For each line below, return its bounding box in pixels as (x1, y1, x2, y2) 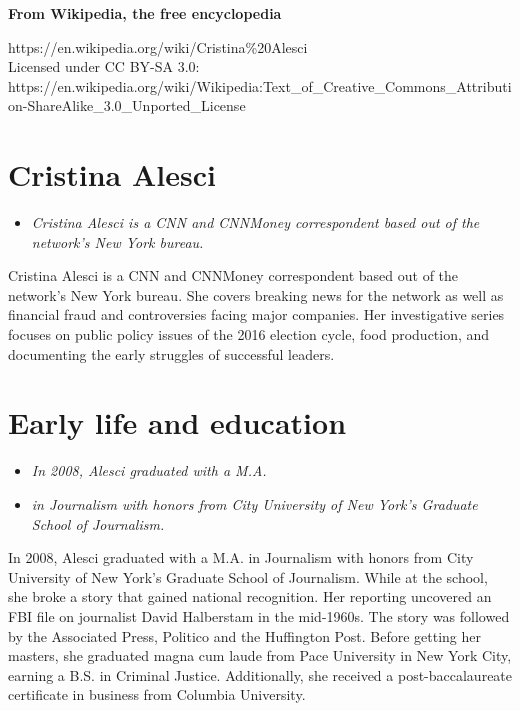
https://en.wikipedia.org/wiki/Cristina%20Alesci (8, 36, 308, 57)
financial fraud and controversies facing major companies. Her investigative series (8, 304, 505, 325)
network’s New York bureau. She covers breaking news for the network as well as (8, 284, 504, 305)
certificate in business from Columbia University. (8, 684, 306, 705)
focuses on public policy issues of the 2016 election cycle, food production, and (8, 324, 490, 345)
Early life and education (8, 402, 347, 443)
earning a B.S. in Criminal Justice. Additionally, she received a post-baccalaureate (8, 664, 513, 685)
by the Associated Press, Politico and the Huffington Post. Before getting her (8, 625, 481, 646)
